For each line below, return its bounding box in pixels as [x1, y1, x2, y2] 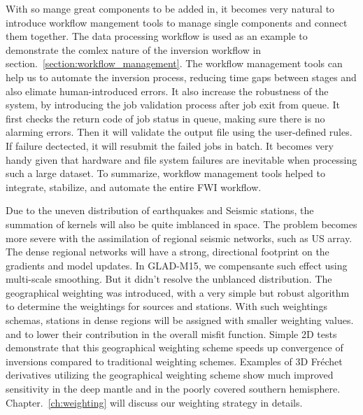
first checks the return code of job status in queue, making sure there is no [6, 111, 325, 125]
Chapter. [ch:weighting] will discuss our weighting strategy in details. [6, 395, 303, 409]
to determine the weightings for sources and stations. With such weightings [6, 299, 327, 314]
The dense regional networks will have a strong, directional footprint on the [6, 244, 329, 259]
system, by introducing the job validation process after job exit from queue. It [6, 97, 341, 112]
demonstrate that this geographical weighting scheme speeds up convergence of [6, 340, 343, 355]
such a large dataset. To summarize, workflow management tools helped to [6, 166, 325, 181]
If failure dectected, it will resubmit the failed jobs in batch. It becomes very [6, 138, 334, 153]
